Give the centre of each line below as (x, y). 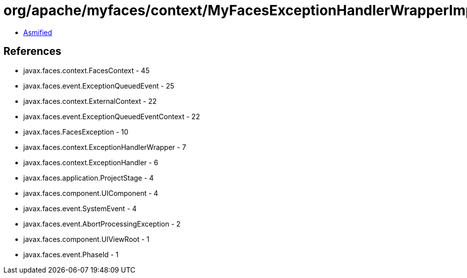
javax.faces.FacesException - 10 (76, 132)
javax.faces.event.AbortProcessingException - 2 (102, 224)
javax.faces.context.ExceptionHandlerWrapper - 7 (105, 147)
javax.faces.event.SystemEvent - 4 (80, 208)
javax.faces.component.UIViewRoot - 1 (86, 239)
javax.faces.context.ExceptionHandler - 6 (91, 162)
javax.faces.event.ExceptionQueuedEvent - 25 (99, 86)
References (32, 51)
